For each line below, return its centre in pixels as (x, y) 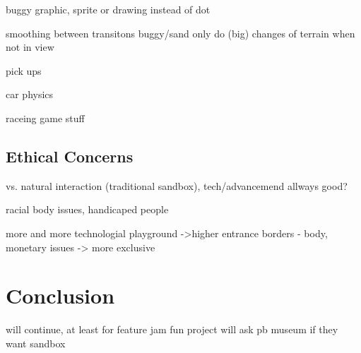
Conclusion (60, 295)
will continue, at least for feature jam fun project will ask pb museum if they (172, 329)
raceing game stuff (45, 118)
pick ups (24, 70)
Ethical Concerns (70, 156)
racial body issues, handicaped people (87, 209)
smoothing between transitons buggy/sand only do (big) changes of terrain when (180, 33)
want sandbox (36, 343)
